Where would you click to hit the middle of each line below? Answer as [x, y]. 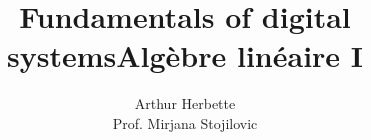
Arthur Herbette [185, 103]
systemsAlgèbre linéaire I [185, 55]
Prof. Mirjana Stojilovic [185, 122]
